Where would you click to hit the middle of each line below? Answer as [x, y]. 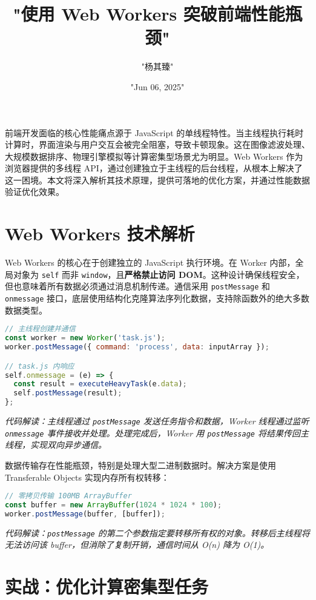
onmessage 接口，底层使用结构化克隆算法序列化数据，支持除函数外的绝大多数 [157, 298]
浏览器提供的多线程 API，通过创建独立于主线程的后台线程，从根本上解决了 [154, 168]
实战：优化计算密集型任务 [107, 586]
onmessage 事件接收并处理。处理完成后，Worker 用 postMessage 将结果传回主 [157, 433]
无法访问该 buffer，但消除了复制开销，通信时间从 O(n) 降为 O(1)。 [137, 545]
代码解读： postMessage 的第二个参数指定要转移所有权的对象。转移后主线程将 [157, 532]
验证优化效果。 [35, 192]
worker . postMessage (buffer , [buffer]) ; [85, 514]
